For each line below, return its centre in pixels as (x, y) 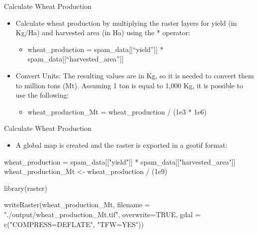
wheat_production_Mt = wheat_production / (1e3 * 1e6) (117, 111)
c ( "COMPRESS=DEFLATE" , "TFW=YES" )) (74, 224)
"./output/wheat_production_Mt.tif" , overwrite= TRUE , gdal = (102, 214)
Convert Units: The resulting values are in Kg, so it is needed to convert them (135, 75)
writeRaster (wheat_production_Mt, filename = (77, 204)
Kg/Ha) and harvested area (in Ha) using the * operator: (103, 32)
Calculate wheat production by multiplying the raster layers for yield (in (126, 23)
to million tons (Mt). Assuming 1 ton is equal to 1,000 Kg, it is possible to (129, 85)
